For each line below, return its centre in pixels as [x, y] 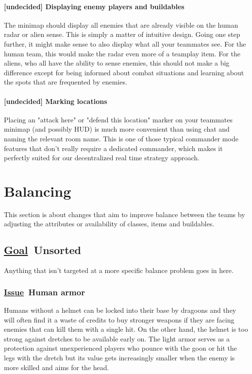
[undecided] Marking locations [56, 101]
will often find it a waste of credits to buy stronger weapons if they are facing [119, 319]
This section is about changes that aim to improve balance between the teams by [125, 214]
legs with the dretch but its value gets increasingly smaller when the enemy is [119, 358]
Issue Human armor [44, 292]
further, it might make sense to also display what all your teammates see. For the [125, 43]
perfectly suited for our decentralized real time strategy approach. [102, 158]
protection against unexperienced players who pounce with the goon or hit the [120, 348]
